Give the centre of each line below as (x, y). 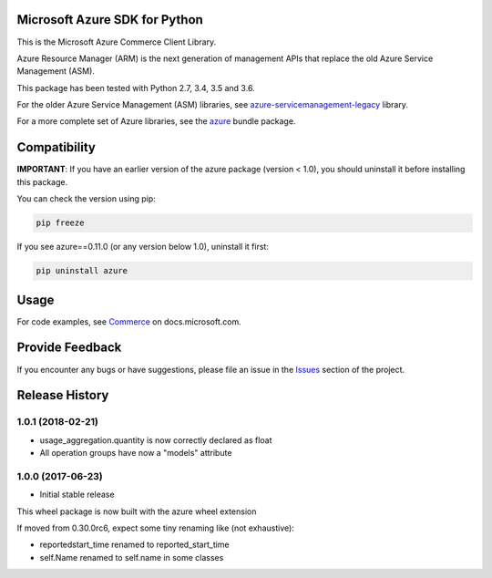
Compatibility (56, 147)
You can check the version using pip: (87, 199)
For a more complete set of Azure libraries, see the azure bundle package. (156, 121)
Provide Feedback (69, 348)
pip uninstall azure (82, 271)
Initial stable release (77, 495)
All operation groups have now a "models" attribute (136, 453)
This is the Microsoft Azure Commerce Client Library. (117, 42)
